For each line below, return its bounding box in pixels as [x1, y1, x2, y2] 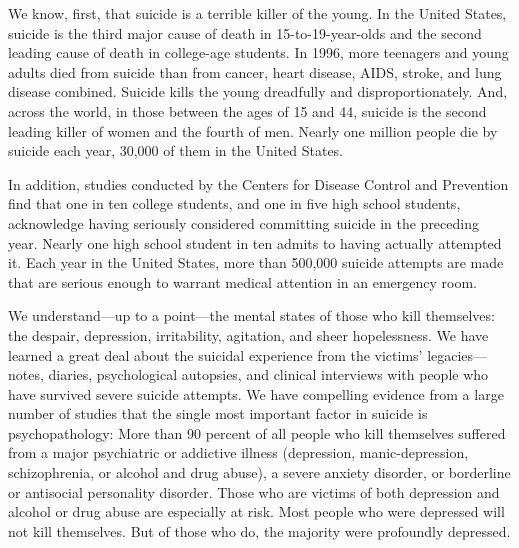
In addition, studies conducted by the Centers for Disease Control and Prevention [8, 173, 509, 194]
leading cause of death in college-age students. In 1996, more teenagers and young [8, 42, 509, 63]
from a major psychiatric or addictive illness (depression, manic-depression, [8, 442, 469, 463]
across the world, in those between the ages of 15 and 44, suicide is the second [8, 100, 487, 121]
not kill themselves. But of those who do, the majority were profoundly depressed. [8, 520, 511, 541]
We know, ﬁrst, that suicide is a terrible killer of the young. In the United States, [8, 3, 507, 23]
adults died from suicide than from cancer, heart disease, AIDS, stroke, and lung [8, 61, 502, 82]
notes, [8, 364, 44, 385]
